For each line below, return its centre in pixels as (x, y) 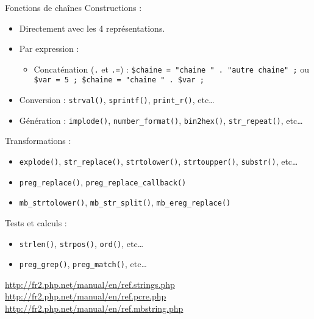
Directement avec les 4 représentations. (92, 28)
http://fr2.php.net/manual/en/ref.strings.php (90, 284)
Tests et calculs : (36, 222)
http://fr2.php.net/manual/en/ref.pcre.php (86, 296)
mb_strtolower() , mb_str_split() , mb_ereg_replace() (125, 202)
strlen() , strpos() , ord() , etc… (81, 243)
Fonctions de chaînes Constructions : (73, 7)
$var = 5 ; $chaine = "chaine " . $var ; (119, 80)
